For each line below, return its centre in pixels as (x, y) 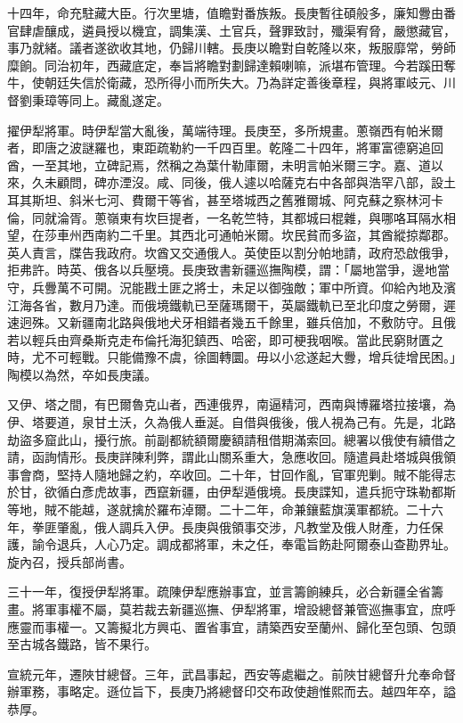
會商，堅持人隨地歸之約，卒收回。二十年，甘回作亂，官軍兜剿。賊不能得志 (237, 474)
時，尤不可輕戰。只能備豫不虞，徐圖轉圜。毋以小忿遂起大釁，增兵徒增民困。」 (231, 357)
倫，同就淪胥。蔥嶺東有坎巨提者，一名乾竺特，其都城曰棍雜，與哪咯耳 (213, 217)
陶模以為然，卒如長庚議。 (82, 374)
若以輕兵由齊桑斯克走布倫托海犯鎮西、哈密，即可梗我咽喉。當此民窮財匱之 (225, 339)
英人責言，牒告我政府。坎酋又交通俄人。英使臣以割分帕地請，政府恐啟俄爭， (231, 252)
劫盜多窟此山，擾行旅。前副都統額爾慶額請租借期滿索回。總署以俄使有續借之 (231, 439)
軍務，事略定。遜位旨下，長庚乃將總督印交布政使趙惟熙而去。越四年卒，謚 (237, 691)
